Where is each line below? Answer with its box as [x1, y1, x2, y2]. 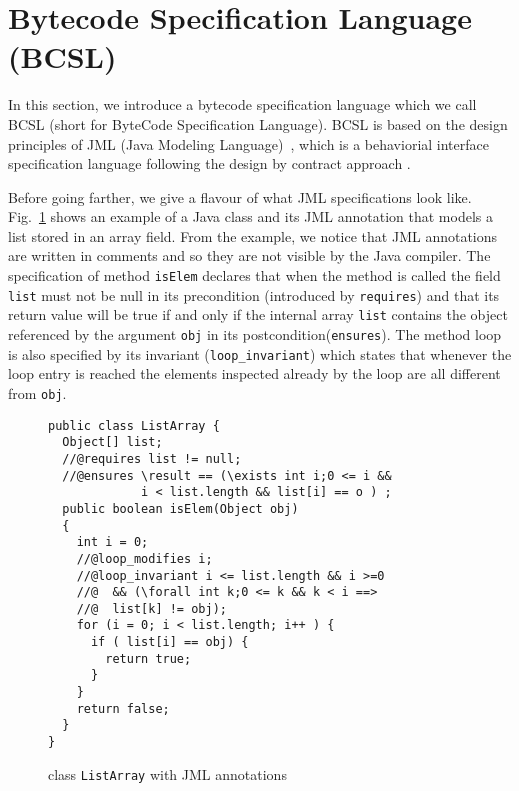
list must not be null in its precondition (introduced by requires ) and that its [8, 284, 500, 305]
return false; [76, 701, 170, 716]
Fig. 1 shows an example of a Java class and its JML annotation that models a [8, 206, 493, 227]
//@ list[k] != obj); [76, 601, 227, 616]
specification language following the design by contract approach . [8, 153, 411, 174]
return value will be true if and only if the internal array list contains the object [8, 304, 508, 325]
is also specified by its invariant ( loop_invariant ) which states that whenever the [8, 343, 512, 364]
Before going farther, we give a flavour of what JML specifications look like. [8, 186, 472, 207]
